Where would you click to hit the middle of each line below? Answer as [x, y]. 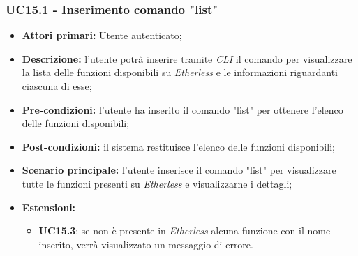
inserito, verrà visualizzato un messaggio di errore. [146, 244]
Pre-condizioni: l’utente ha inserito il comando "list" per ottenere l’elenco [182, 109]
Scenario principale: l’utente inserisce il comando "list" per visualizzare [179, 170]
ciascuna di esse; [57, 86]
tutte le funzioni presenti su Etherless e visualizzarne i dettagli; [157, 183]
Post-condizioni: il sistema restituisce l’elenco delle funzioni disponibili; [178, 146]
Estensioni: [49, 207]
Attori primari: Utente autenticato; [102, 35]
